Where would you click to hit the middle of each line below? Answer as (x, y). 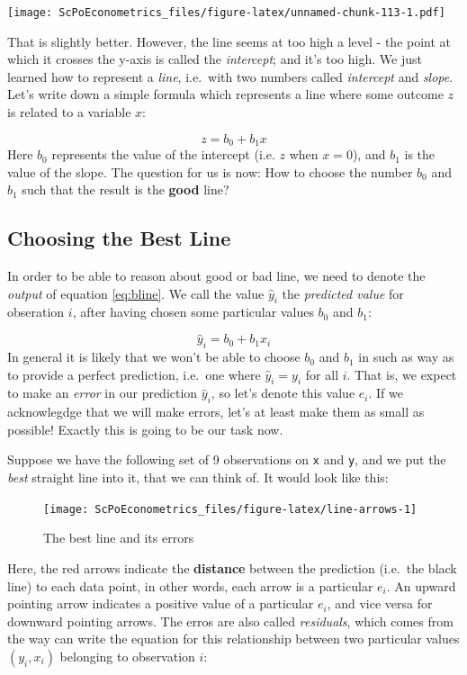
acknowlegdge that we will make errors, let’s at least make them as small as (216, 412)
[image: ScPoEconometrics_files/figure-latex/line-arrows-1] (230, 509)
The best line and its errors (119, 538)
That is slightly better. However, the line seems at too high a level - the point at (229, 41)
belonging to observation (127, 656)
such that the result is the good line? (126, 189)
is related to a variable (69, 112)
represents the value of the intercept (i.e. (163, 154)
